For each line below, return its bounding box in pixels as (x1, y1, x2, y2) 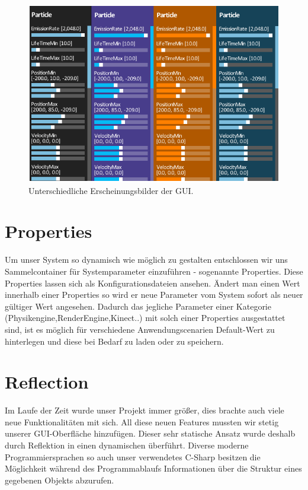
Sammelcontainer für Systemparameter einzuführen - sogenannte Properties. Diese (5, 265, 303, 277)
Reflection (5, 370, 89, 394)
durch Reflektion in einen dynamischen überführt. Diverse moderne (5, 439, 249, 451)
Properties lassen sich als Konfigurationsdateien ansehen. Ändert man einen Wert (5, 276, 300, 289)
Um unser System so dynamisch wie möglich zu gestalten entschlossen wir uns (5, 253, 288, 266)
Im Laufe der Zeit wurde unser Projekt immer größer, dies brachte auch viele (5, 404, 284, 416)
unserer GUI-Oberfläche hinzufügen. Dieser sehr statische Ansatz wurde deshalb (5, 427, 296, 440)
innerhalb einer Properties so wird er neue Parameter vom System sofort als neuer (5, 288, 303, 301)
